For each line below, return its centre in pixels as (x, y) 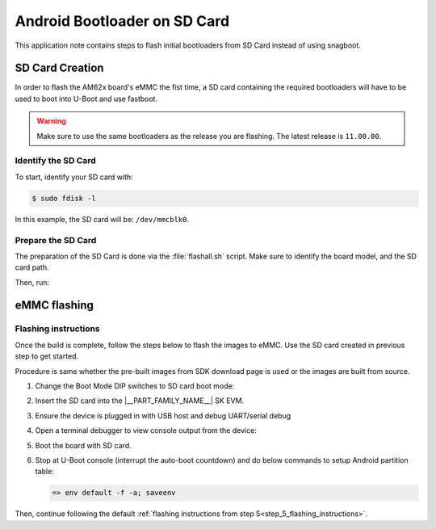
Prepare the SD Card (56, 240)
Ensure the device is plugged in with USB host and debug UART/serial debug (163, 415)
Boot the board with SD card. (84, 445)
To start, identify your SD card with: (74, 177)
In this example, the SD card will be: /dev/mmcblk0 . (102, 219)
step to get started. (47, 356)
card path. (32, 267)
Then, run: (32, 282)
